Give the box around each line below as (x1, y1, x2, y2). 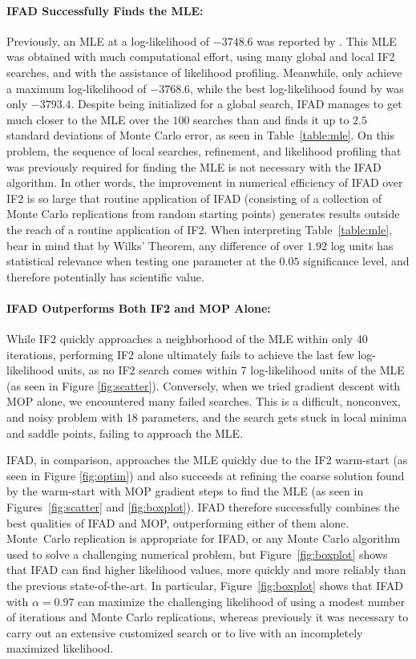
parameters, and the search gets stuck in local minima (141, 409, 407, 426)
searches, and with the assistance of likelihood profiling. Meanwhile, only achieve (6, 63, 402, 80)
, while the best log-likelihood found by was (190, 79, 404, 96)
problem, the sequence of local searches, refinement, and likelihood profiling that (6, 142, 402, 159)
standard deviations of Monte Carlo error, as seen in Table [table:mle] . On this (6, 127, 395, 144)
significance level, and (303, 253, 410, 269)
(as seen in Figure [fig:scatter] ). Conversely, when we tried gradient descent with (6, 377, 401, 394)
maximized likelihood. (6, 640, 114, 657)
